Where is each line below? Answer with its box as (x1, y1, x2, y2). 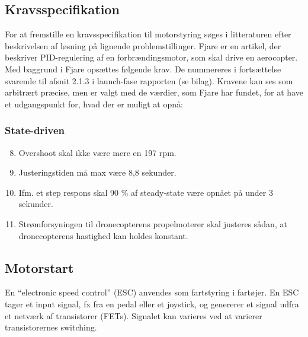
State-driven (5, 123, 65, 138)
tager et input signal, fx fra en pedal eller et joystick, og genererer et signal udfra (5, 297, 299, 310)
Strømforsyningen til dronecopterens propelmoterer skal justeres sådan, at (18, 217, 287, 230)
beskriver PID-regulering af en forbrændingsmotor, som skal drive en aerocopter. (5, 51, 298, 63)
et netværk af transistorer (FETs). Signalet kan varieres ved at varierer (5, 309, 262, 322)
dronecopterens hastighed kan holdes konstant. (18, 229, 188, 241)
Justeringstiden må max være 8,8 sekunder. (18, 166, 177, 179)
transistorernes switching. (5, 321, 97, 333)
